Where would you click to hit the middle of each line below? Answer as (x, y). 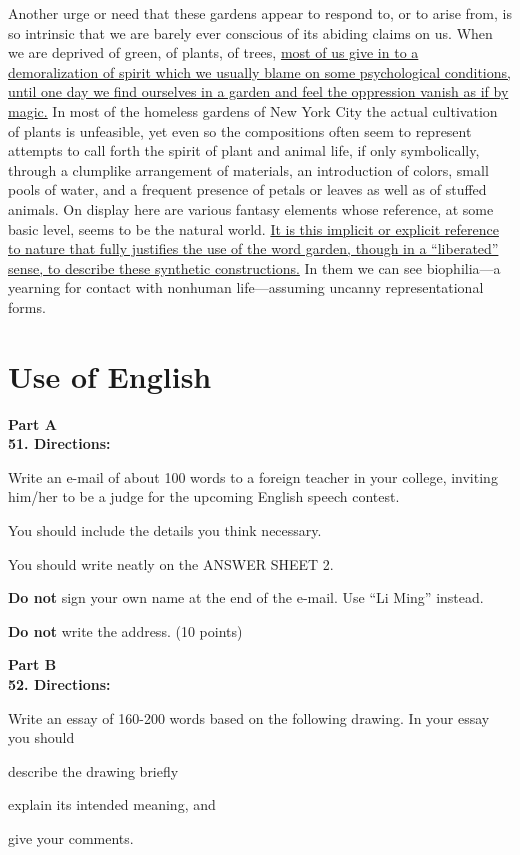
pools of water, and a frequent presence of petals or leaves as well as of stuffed (247, 189)
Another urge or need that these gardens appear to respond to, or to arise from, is (260, 13)
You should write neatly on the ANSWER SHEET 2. (171, 563)
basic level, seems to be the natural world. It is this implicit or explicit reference (253, 228)
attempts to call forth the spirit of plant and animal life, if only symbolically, (244, 150)
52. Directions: (59, 683)
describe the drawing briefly (93, 770)
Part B (32, 664)
